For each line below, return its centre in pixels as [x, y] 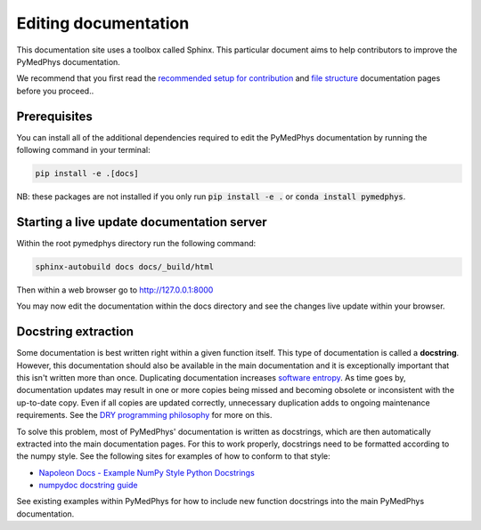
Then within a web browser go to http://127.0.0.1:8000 [115, 290]
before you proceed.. [55, 91]
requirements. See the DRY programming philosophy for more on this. [144, 415]
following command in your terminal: [83, 150]
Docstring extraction [75, 332]
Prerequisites [54, 116]
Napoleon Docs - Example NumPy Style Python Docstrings [147, 472]
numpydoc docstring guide [88, 486]
